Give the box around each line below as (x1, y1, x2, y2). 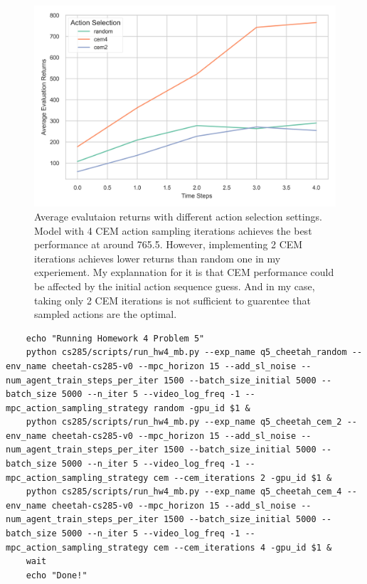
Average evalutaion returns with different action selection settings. (34, 208, 322, 223)
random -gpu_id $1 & (153, 403, 250, 413)
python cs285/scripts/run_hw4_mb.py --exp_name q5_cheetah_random (26, 347, 347, 358)
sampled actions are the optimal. (34, 307, 177, 322)
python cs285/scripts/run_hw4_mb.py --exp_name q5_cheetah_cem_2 (26, 417, 342, 428)
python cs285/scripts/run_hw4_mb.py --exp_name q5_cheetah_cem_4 (26, 487, 342, 497)
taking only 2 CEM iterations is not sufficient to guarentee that (34, 292, 312, 307)
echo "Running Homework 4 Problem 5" (26, 333, 205, 344)
